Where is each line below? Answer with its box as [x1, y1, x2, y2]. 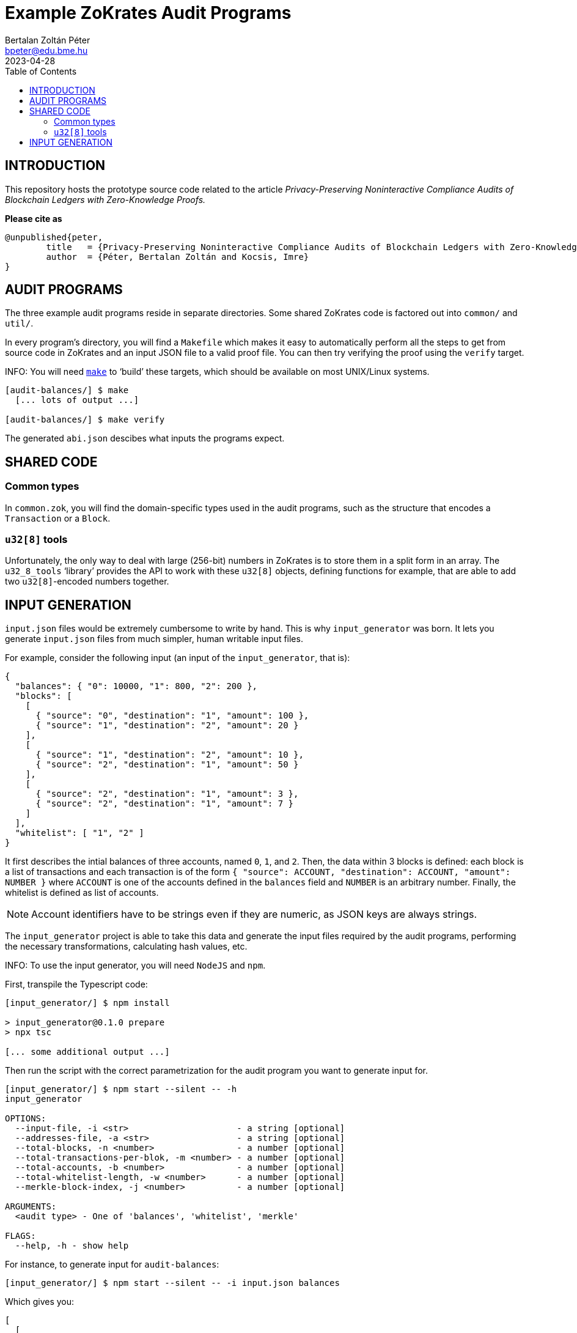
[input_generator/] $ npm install [5, 998, 170, 1008]
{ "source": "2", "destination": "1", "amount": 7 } [35, 799, 294, 809]
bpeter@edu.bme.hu [5, 45, 88, 56]
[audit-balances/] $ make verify [5, 415, 165, 425]
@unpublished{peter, [5, 232, 103, 242]
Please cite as [5, 213, 62, 224]
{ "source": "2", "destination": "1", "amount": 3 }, [35, 789, 299, 799]
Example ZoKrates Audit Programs [5, 2, 292, 23]
